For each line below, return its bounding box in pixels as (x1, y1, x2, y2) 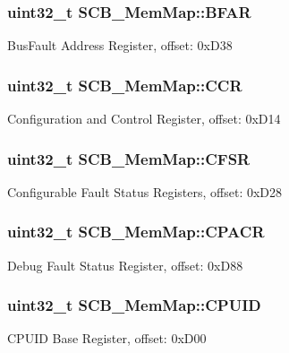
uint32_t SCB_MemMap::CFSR (7, 147, 251, 169)
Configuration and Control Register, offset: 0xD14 (7, 109, 281, 128)
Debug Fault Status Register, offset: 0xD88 (7, 255, 243, 274)
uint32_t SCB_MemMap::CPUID (7, 294, 261, 316)
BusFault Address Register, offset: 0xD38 (7, 36, 233, 55)
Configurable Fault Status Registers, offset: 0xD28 (7, 182, 283, 201)
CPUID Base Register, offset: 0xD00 (7, 329, 207, 348)
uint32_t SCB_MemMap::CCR (7, 73, 242, 96)
